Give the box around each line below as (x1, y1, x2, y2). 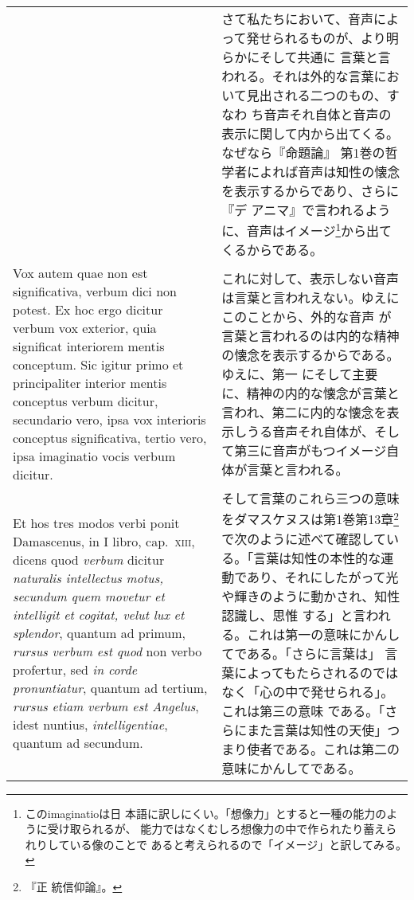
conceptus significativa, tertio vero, (13, 428, 207, 448)
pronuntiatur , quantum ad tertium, (13, 678, 208, 697)
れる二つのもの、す (284, 86, 400, 104)
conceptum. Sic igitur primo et (13, 355, 184, 374)
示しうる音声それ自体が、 (221, 422, 374, 441)
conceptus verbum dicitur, (13, 392, 158, 411)
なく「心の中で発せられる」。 (221, 682, 394, 701)
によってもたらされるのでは (234, 663, 399, 682)
